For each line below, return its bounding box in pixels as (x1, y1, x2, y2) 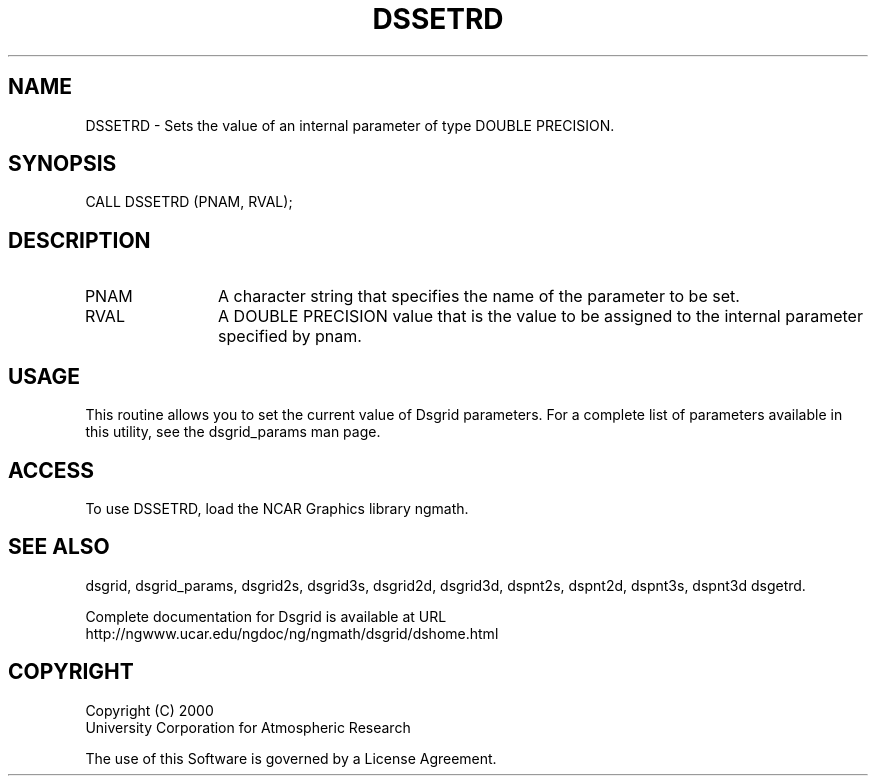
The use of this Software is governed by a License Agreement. (85, 749, 497, 767)
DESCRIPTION (8, 227, 151, 253)
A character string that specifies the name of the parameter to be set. (218, 286, 740, 307)
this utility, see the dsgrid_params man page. (85, 423, 381, 441)
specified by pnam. (218, 326, 362, 347)
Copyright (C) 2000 (85, 701, 214, 719)
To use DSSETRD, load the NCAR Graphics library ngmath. (85, 499, 469, 517)
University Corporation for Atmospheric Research (85, 718, 411, 736)
